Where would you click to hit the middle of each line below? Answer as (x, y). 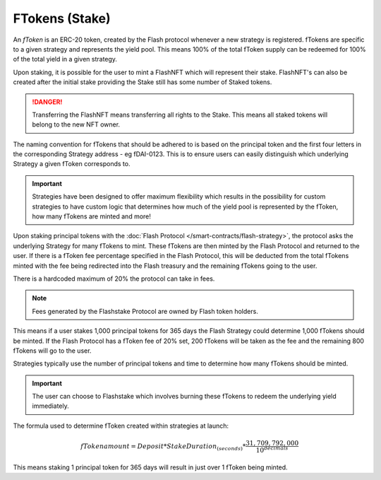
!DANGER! (47, 102)
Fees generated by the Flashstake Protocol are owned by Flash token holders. (145, 311)
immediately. (51, 406)
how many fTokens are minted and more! (92, 216)
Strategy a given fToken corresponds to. (72, 164)
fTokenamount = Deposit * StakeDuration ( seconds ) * (163, 447)
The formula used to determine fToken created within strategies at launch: (121, 426)
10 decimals (272, 450)
